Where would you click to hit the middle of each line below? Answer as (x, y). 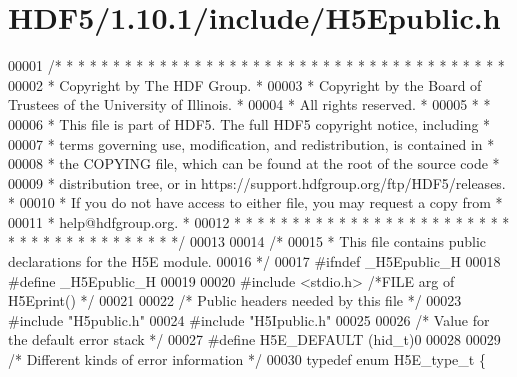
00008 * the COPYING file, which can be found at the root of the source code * (254, 163)
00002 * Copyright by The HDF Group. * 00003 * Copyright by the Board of (245, 84)
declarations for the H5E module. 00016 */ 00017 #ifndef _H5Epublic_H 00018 (254, 261)
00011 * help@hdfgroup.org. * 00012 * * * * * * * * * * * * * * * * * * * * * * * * (259, 221)
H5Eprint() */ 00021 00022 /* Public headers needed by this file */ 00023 (235, 300)
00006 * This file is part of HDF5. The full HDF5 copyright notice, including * (249, 123)
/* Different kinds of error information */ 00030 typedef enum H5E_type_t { (247, 359)
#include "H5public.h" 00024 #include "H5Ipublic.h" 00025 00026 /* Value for (249, 319)
